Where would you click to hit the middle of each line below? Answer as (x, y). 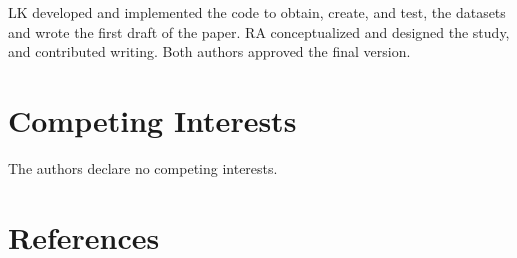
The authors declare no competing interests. (143, 167)
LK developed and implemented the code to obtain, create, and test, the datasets (257, 12)
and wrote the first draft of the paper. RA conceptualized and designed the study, (259, 31)
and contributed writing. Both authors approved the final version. (209, 51)
